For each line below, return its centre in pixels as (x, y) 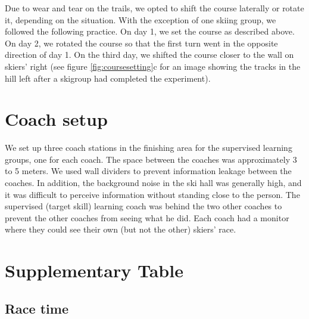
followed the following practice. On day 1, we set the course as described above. (150, 31)
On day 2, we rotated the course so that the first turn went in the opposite (141, 43)
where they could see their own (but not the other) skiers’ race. (121, 229)
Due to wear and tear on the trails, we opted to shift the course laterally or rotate (154, 8)
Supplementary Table (94, 270)
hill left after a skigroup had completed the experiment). (108, 78)
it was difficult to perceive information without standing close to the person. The (152, 194)
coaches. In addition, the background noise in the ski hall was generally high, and (153, 183)
